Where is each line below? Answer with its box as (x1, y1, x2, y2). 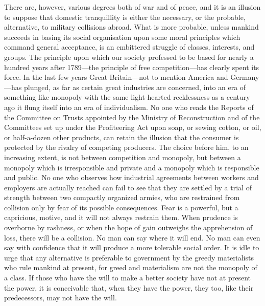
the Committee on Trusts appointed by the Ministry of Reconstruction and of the (4, 112, 260, 122)
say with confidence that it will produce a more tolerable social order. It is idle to (4, 242, 259, 253)
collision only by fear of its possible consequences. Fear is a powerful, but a (4, 202, 238, 212)
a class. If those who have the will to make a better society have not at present (4, 272, 251, 283)
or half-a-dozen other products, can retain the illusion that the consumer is (4, 132, 239, 142)
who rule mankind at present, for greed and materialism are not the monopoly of (4, 262, 257, 273)
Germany (230, 72, 259, 82)
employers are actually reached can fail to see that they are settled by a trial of (4, 182, 252, 192)
